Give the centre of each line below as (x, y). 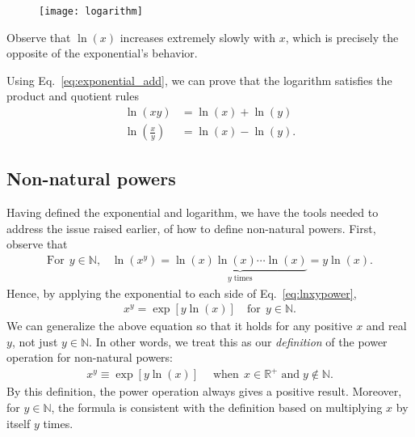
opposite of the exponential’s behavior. (102, 53)
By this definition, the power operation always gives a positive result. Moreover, (204, 391)
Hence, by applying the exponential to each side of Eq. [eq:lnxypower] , (182, 293)
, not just (35, 341)
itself (19, 423)
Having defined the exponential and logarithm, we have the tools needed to (193, 212)
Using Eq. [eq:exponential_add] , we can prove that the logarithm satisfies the (199, 80)
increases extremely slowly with (198, 37)
